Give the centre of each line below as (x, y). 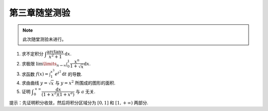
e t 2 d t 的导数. (69, 73)
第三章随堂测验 (40, 13)
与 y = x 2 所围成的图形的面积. (85, 83)
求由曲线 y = (35, 83)
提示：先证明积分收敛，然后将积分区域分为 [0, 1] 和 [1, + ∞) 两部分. (79, 103)
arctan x (55, 52)
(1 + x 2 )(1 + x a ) (58, 94)
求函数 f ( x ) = (35, 74)
